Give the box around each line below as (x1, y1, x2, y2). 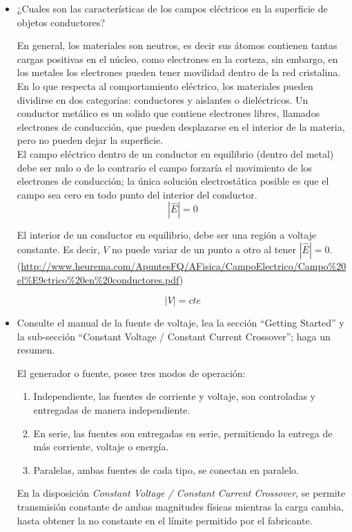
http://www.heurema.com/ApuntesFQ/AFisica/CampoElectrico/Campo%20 (21, 258, 346, 273)
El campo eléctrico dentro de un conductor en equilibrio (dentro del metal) (17, 146, 334, 160)
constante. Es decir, (17, 241, 100, 256)
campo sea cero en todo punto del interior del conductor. (17, 187, 257, 201)
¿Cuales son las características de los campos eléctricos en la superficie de (17, 1, 328, 15)
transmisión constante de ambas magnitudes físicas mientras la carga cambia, (17, 499, 344, 514)
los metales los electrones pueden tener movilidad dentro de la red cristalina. (17, 65, 341, 80)
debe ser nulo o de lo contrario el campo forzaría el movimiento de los (17, 160, 313, 174)
